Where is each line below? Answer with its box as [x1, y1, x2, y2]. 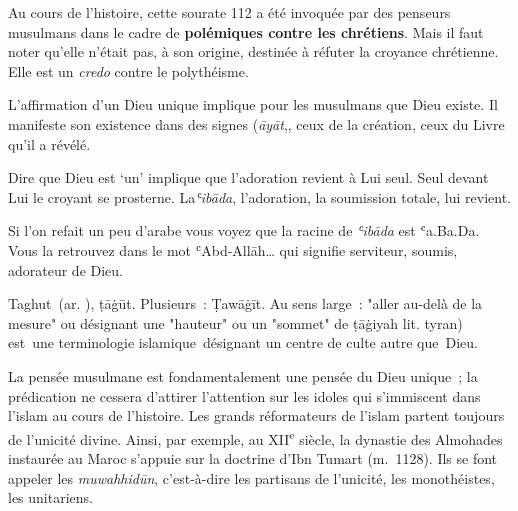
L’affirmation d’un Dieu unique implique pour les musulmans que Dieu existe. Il [8, 94, 498, 115]
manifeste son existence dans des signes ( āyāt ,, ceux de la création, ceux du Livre [8, 113, 505, 134]
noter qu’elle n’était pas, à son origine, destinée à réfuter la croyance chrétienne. [8, 41, 499, 62]
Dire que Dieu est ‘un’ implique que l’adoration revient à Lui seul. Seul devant [8, 167, 489, 188]
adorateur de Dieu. [8, 259, 124, 280]
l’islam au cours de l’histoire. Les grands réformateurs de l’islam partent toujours [8, 405, 505, 426]
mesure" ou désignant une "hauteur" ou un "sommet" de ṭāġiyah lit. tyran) [8, 312, 463, 333]
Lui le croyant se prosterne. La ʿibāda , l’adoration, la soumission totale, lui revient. [8, 186, 511, 207]
